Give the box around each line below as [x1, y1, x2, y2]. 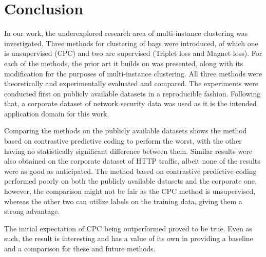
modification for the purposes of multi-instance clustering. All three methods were [4, 68, 262, 78]
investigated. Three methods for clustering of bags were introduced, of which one [4, 37, 258, 48]
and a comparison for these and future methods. [4, 243, 156, 253]
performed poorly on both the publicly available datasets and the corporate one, [4, 175, 257, 186]
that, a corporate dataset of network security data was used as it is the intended [4, 98, 257, 109]
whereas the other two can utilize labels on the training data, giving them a [4, 195, 242, 206]
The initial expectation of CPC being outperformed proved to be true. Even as [4, 223, 252, 233]
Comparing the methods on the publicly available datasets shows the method [4, 125, 247, 136]
